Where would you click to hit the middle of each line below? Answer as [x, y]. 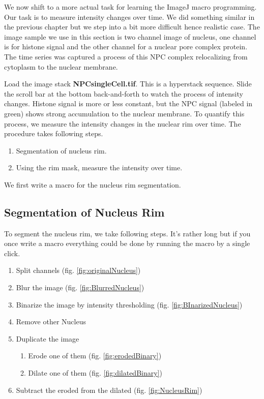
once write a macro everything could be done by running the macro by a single [127, 243]
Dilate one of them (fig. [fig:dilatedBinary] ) [95, 373]
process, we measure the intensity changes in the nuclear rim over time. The [123, 123]
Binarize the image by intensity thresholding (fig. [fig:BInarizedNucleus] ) [129, 304]
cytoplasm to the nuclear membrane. [61, 66]
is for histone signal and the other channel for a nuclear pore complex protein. [126, 47]
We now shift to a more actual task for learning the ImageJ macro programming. [130, 7]
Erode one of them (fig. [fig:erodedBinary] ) [95, 356]
